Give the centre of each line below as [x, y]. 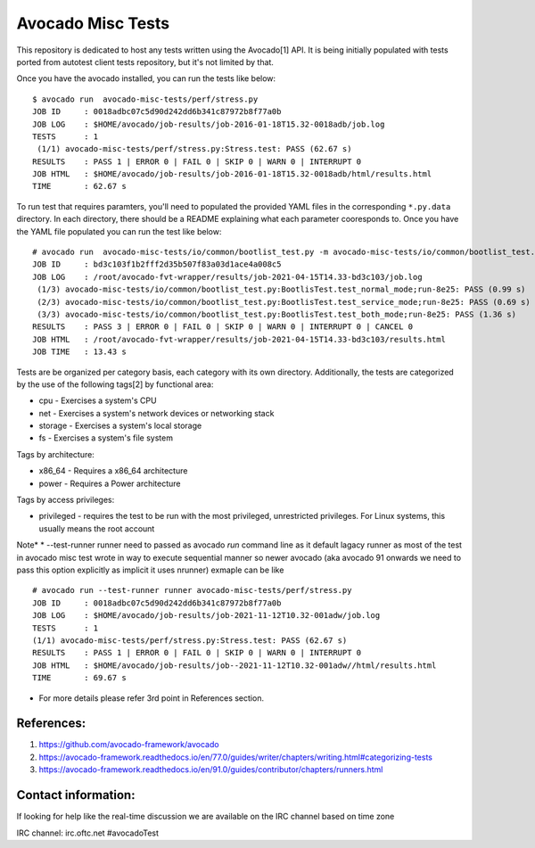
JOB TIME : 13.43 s [79, 352]
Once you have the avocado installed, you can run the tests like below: [146, 78]
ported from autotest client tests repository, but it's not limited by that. [145, 62]
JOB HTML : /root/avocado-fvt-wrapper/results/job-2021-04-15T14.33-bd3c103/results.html [239, 339]
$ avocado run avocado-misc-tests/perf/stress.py [145, 99]
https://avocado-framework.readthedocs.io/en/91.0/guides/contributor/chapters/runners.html [211, 770]
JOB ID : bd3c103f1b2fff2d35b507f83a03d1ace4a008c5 [157, 264]
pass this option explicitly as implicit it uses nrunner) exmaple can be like [150, 570]
